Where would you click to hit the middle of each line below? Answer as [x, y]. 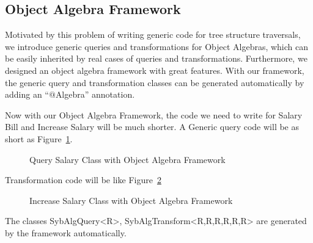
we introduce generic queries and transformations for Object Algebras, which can [157, 46]
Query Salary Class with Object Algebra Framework [127, 159]
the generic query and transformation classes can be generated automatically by [155, 82]
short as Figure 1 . [39, 138]
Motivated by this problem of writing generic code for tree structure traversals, [153, 34]
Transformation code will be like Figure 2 [83, 180]
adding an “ [27, 94]
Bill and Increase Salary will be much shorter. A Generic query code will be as [152, 127]
